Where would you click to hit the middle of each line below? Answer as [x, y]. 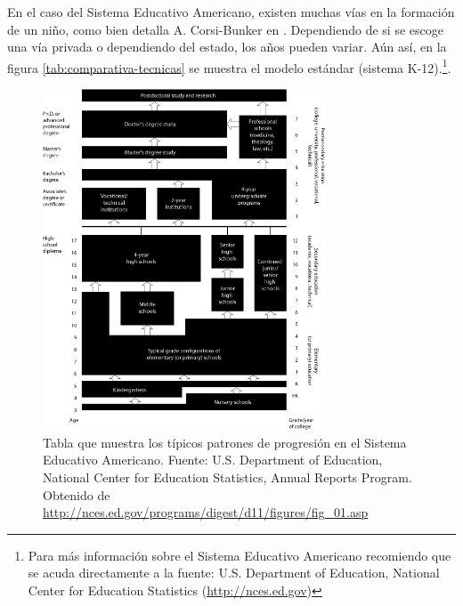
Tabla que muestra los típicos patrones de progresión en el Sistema [225, 442]
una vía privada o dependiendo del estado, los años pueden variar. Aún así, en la [227, 47]
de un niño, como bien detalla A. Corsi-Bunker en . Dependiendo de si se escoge [225, 29]
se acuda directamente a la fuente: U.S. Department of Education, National [234, 573]
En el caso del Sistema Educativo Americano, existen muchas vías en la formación [231, 12]
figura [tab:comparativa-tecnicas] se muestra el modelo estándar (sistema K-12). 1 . [229, 66]
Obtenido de [77, 494]
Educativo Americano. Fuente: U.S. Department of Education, [213, 460]
